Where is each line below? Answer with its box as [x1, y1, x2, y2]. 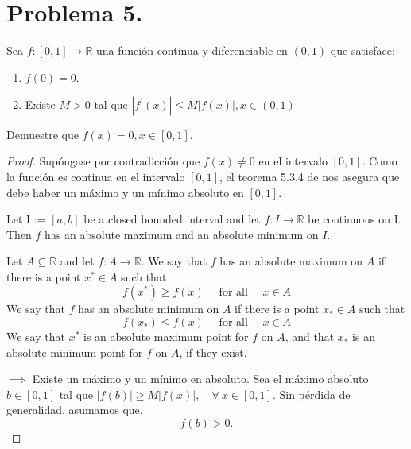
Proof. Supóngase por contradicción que [6, 153, 200, 169]
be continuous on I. [308, 211, 401, 227]
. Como [362, 153, 397, 169]
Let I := [6, 211, 46, 227]
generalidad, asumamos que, [6, 401, 143, 418]
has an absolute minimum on [78, 300, 219, 317]
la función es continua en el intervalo [6, 168, 185, 184]
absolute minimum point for [6, 343, 143, 360]
